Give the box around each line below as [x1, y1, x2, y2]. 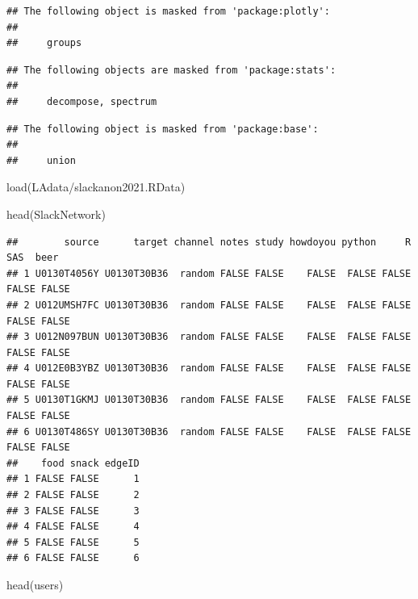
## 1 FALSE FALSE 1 [6, 473, 140, 485]
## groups [6, 37, 82, 49]
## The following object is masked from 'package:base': [6, 123, 319, 135]
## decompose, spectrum [6, 95, 157, 107]
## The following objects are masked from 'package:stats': [6, 64, 336, 76]
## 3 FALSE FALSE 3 [6, 505, 140, 517]
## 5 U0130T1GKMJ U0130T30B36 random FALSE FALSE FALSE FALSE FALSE [6, 394, 412, 406]
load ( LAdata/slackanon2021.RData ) [6, 178, 186, 195]
